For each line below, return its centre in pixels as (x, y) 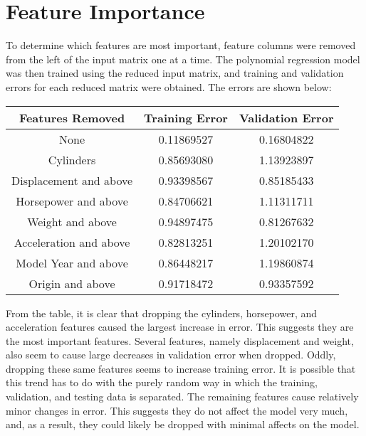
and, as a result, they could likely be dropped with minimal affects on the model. (183, 424)
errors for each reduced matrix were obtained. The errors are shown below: (169, 86)
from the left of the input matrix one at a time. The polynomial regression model (183, 59)
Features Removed (72, 117)
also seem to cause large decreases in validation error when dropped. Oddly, (171, 355)
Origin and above (72, 283)
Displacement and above (72, 180)
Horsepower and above (72, 201)
